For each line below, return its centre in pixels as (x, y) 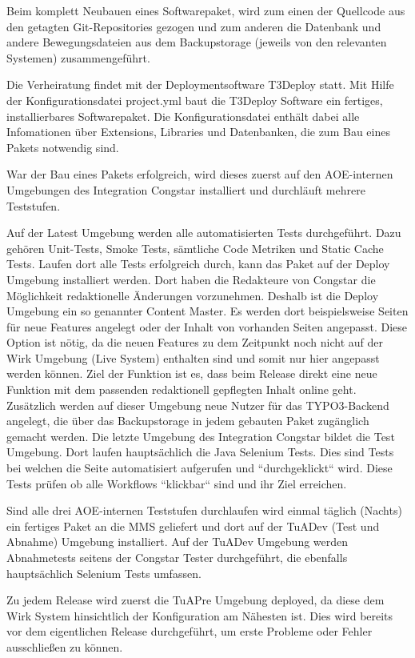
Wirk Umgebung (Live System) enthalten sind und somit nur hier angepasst (193, 357)
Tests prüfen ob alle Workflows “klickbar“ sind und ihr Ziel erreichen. (177, 483)
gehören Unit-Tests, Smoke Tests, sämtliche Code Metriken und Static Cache (195, 248)
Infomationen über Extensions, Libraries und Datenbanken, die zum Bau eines (198, 132)
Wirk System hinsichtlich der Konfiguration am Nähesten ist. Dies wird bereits (200, 615)
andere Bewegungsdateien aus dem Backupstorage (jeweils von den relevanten (197, 42)
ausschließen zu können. (65, 646)
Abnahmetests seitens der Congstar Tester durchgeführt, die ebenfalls (177, 557)
